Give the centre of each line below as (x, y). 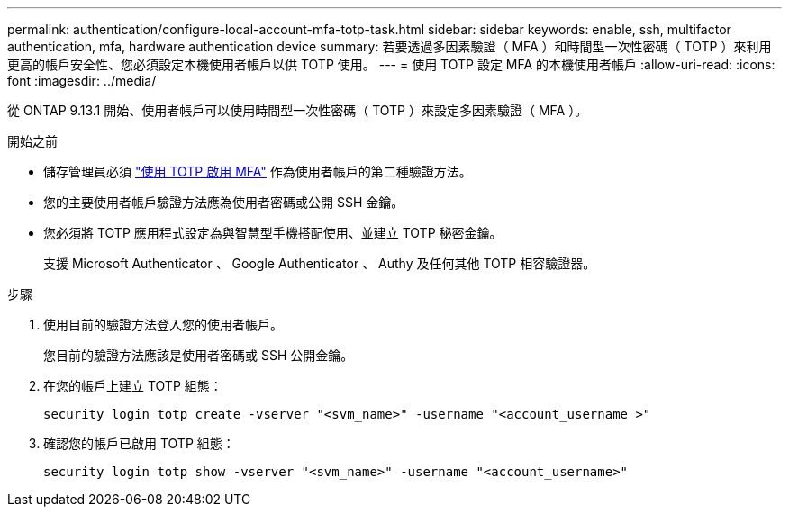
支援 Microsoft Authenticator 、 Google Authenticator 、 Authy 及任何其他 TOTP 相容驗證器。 (320, 263)
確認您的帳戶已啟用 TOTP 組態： (139, 443)
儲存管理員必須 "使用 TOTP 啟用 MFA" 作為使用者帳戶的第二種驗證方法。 (258, 171)
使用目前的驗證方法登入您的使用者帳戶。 (163, 325)
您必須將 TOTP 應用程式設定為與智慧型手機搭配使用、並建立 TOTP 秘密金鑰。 (273, 233)
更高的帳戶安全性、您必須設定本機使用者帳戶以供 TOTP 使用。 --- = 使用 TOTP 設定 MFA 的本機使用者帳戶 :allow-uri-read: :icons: (391, 64)
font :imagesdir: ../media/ (82, 81)
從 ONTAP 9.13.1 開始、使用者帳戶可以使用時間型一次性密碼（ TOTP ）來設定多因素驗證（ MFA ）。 (298, 110)
